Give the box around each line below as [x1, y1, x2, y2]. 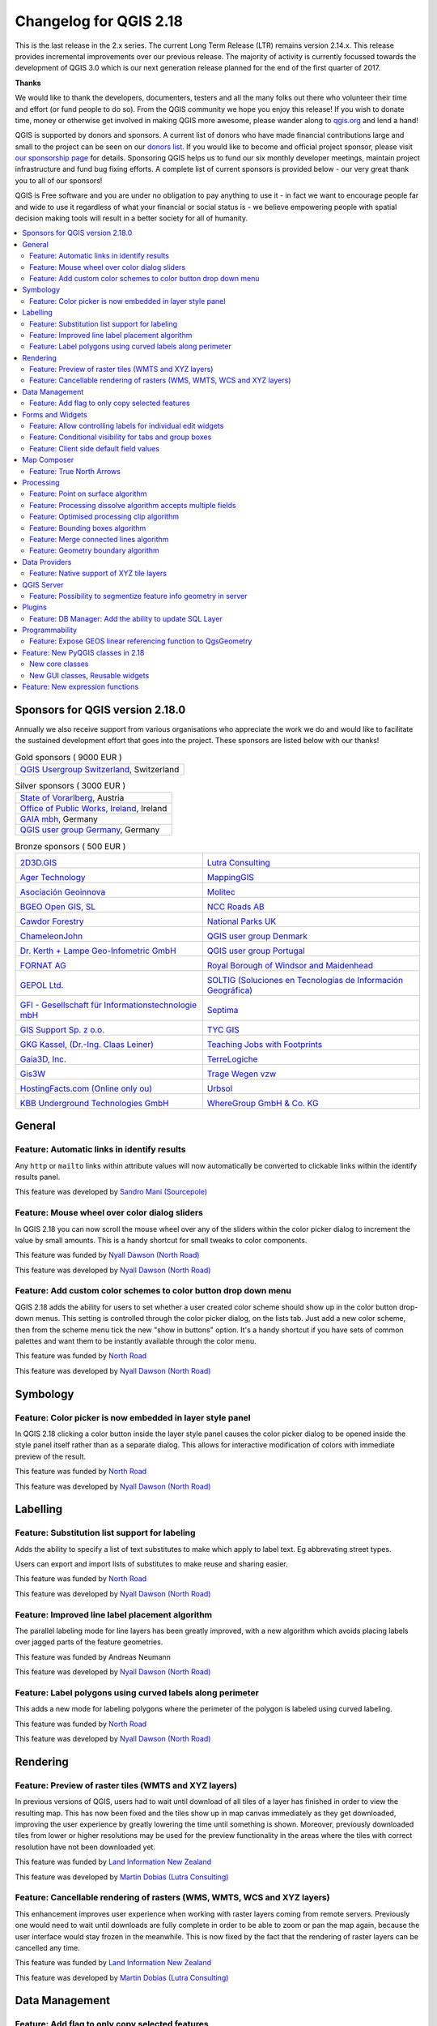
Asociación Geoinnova [19, 886, 106, 897]
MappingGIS [206, 871, 255, 883]
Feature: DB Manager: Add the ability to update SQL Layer [29, 613, 223, 623]
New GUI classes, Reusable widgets [29, 670, 150, 680]
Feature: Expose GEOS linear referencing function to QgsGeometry [29, 636, 252, 646]
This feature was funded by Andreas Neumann [15, 1652, 172, 1661]
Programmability [22, 625, 77, 635]
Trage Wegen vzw [206, 1068, 277, 1079]
